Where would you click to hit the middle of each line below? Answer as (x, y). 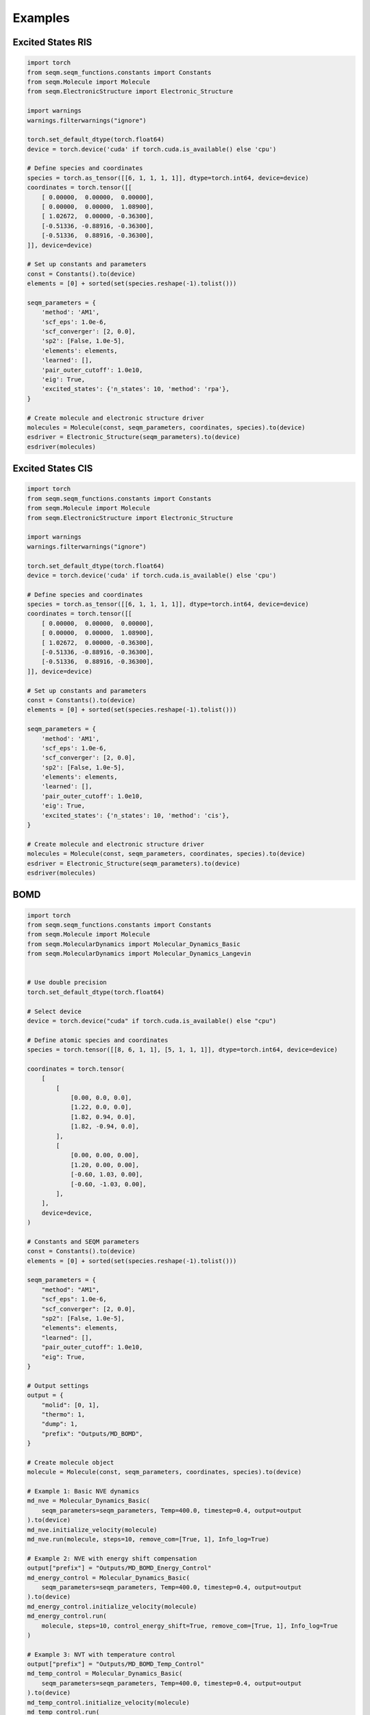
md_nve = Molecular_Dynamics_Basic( (89, 1501)
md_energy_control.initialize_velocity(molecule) (112, 1606)
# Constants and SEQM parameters (83, 1241)
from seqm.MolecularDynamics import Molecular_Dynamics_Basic (134, 944)
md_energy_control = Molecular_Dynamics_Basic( (108, 1577)
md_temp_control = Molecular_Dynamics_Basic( (105, 1673)
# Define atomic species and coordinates (98, 1040)
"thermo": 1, (63, 1414)
